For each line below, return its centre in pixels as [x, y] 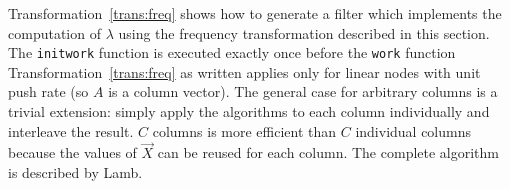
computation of [54, 32]
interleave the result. [71, 130]
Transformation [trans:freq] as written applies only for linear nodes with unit [244, 71]
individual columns [413, 130]
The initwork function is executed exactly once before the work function [232, 52]
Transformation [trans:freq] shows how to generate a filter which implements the [255, 13]
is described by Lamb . [75, 172]
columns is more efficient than [244, 130]
